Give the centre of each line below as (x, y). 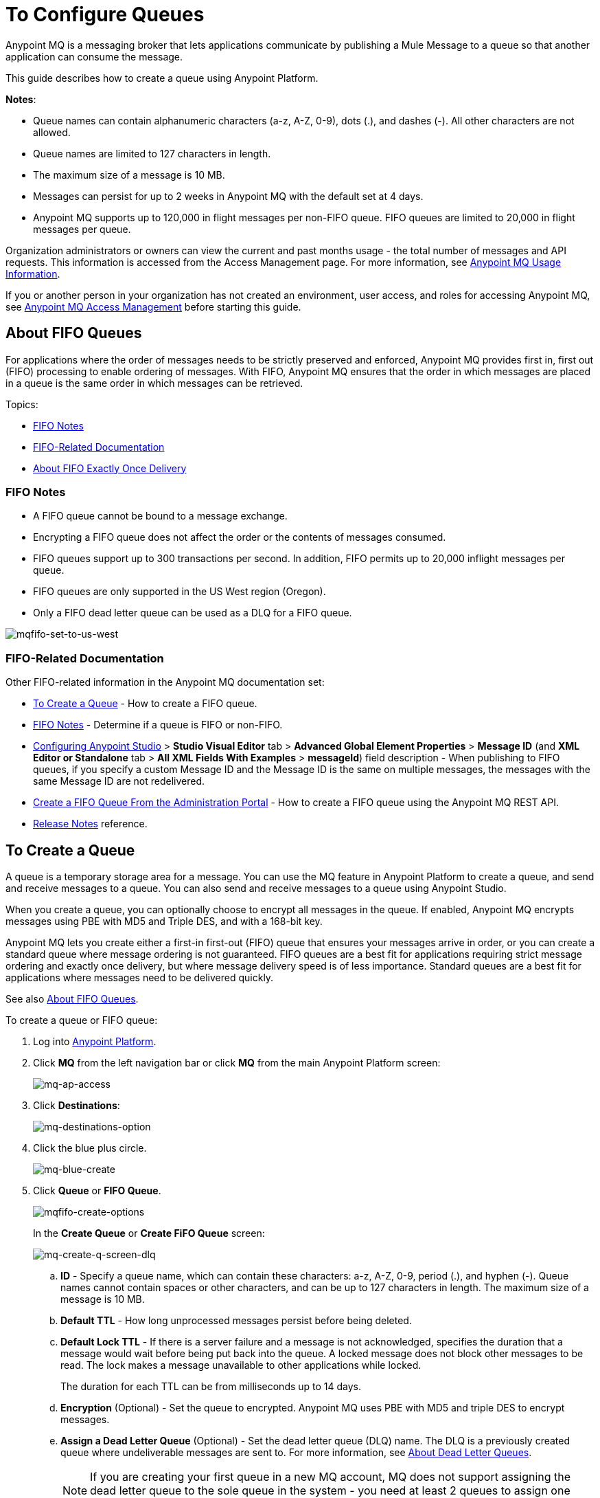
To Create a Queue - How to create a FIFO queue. (145, 704)
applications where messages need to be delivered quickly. (140, 977)
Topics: (22, 404)
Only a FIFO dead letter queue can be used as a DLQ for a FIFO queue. (193, 613)
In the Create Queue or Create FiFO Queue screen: (149, 1233)
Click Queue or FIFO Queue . (97, 1190)
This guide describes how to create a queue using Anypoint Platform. (162, 78)
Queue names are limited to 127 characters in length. (152, 153)
